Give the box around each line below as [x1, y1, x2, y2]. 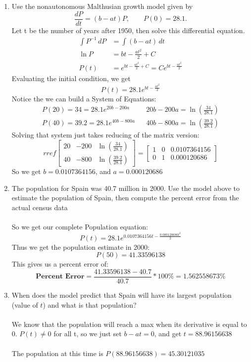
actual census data [11, 202, 68, 212]
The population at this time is [11, 348, 103, 358]
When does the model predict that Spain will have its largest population [11, 290, 232, 300]
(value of [11, 299, 38, 310]
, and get [154, 328, 182, 339]
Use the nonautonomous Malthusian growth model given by [11, 1, 193, 11]
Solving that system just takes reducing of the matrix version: [11, 130, 200, 140]
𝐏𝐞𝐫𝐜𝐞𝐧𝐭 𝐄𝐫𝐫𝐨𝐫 [36, 273, 85, 280]
